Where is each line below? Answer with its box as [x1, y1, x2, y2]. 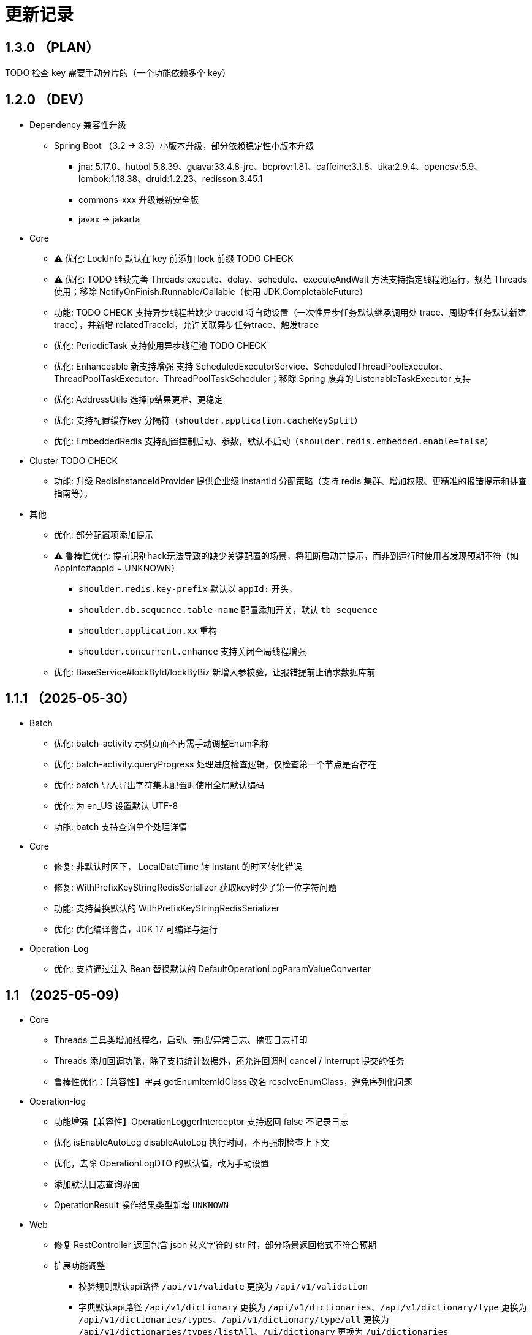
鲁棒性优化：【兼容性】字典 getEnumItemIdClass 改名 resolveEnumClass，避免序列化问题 [54, 1076, 412, 1087]
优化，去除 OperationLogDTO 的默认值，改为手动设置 [54, 1157, 269, 1168]
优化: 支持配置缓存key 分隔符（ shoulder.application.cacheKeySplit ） [54, 415, 363, 426]
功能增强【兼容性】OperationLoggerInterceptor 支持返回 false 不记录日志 [54, 1116, 349, 1127]
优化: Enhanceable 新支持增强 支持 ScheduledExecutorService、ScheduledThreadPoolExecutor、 [54, 361, 448, 372]
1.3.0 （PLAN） [5, 39, 99, 55]
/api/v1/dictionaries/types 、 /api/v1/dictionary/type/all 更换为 [78, 1314, 389, 1325]
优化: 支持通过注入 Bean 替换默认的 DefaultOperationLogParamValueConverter [54, 963, 371, 974]
